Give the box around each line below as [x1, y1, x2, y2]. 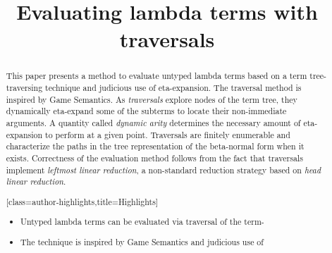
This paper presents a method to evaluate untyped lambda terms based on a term [6, 70, 307, 82]
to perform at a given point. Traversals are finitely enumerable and [45, 128, 290, 140]
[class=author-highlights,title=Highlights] [6, 195, 159, 207]
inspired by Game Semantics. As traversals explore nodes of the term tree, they [6, 93, 297, 105]
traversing [6, 82, 43, 94]
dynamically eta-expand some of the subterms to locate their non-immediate [6, 105, 287, 117]
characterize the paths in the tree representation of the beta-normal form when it [6, 140, 305, 152]
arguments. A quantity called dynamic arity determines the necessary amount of [6, 116, 301, 128]
